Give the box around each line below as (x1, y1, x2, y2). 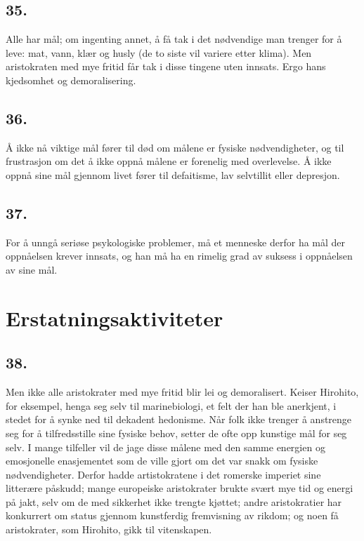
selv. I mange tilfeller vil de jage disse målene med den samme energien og (6, 439, 325, 454)
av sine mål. (6, 262, 58, 276)
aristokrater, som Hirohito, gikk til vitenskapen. (6, 522, 212, 537)
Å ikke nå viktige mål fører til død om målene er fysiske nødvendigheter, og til (6, 140, 344, 154)
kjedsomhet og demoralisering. (6, 72, 136, 87)
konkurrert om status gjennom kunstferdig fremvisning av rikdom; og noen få (6, 508, 339, 523)
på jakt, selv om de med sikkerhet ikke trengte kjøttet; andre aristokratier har (6, 494, 342, 509)
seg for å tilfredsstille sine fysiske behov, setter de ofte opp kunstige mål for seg (6, 425, 347, 440)
